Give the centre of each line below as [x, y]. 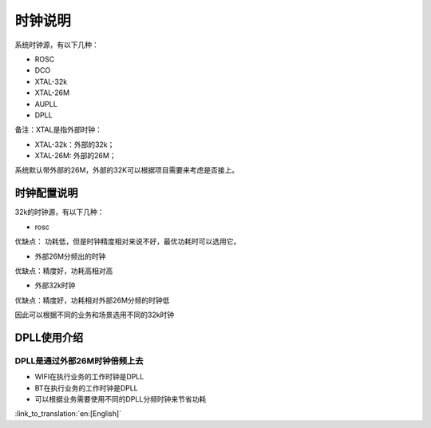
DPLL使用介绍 [49, 337]
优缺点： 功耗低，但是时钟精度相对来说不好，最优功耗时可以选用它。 [128, 242]
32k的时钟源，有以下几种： [59, 212]
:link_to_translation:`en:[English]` [68, 414]
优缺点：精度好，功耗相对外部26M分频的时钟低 [92, 300]
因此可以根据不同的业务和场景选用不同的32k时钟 [95, 315]
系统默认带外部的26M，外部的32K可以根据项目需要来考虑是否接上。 [127, 170]
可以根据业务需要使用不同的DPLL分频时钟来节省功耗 [121, 399]
